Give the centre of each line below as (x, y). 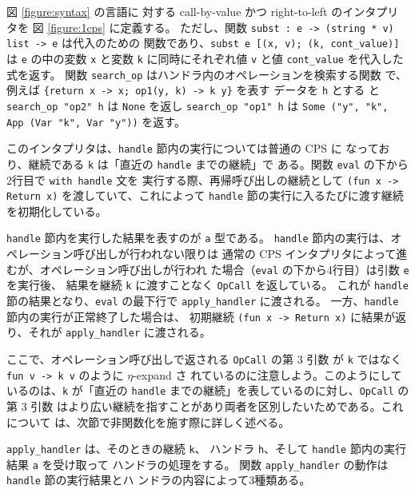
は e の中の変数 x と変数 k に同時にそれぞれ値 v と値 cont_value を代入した (205, 58)
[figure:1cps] (76, 27)
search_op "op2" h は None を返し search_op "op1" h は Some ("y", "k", (198, 105)
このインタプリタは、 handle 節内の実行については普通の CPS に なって (193, 148)
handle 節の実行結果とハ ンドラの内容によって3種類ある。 (159, 480)
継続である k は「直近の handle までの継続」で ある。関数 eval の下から (218, 163)
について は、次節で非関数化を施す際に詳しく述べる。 (148, 421)
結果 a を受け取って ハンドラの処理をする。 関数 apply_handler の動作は (198, 464)
